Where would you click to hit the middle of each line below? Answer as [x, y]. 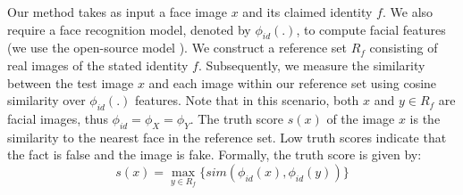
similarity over [46, 100]
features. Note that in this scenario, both [247, 100]
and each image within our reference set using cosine [293, 82]
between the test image [71, 82]
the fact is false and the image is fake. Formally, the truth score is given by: [215, 154]
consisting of [404, 48]
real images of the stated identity [98, 65]
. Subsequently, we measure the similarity [311, 65]
